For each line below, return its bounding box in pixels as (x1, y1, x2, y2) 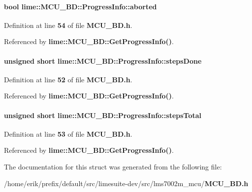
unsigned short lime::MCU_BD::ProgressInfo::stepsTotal (4, 110, 202, 120)
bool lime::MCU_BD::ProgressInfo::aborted (4, 1, 157, 11)
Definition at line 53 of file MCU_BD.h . (4, 128, 132, 139)
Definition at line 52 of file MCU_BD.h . (4, 74, 132, 84)
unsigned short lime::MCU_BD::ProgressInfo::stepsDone (4, 55, 202, 66)
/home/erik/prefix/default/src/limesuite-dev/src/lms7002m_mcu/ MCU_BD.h (4, 178, 249, 188)
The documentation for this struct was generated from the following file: (4, 161, 222, 171)
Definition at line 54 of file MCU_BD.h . (4, 20, 132, 30)
